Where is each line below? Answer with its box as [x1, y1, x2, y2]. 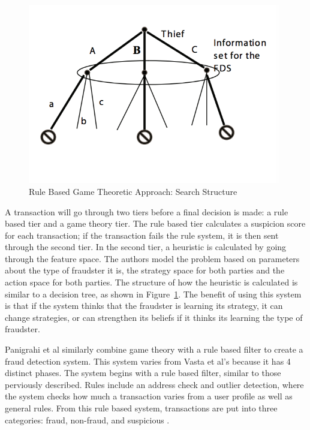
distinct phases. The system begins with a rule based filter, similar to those [5, 366, 281, 379]
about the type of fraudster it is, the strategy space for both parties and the [5, 264, 285, 276]
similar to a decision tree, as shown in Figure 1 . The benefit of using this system [5, 287, 302, 300]
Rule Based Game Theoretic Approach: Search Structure [29, 185, 237, 197]
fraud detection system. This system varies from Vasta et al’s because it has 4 [5, 354, 291, 367]
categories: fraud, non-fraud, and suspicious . [5, 413, 170, 426]
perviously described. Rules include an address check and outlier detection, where [5, 378, 304, 390]
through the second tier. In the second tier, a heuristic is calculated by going [5, 240, 287, 253]
